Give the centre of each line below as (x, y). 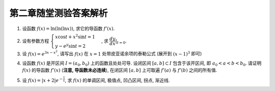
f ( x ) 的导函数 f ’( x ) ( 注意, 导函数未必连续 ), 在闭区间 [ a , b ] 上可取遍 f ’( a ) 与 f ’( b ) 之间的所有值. (120, 70)
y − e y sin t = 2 (71, 45)
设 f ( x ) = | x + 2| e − (42, 80)
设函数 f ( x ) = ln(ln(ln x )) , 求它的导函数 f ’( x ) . (68, 28)
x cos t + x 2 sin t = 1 (75, 36)
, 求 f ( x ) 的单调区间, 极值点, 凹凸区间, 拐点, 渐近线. (117, 80)
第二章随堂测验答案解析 (59, 13)
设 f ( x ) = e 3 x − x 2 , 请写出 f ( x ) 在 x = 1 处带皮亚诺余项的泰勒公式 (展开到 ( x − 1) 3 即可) (112, 53)
